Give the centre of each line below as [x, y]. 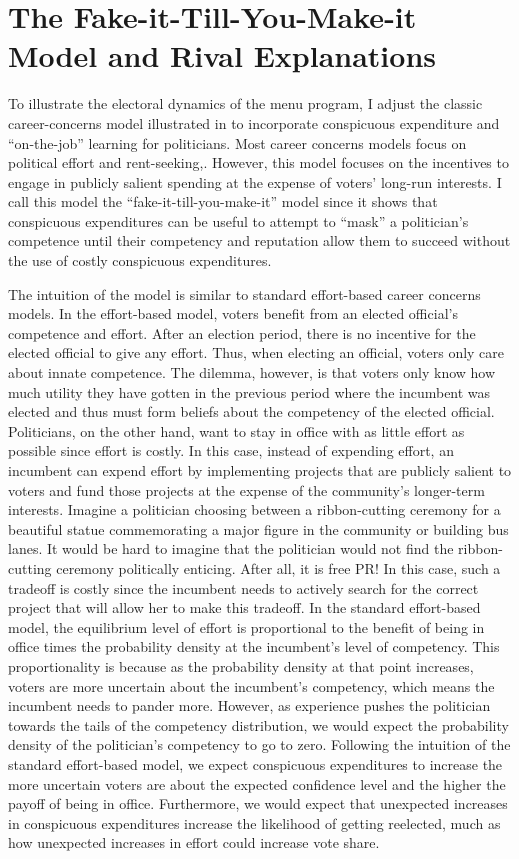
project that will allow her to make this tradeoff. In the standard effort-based [244, 607]
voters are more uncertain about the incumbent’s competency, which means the [251, 685]
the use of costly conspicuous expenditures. [140, 260]
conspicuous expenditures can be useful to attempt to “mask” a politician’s [238, 220]
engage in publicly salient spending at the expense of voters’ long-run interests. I [255, 181]
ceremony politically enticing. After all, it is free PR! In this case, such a [278, 567]
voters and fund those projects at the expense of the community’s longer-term [246, 489]
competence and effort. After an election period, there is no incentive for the [242, 332]
